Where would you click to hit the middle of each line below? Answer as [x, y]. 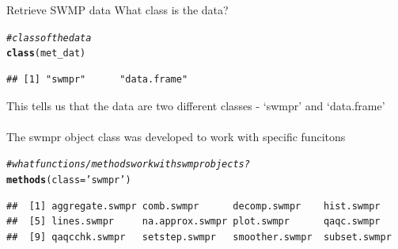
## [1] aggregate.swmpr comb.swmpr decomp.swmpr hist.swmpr [193, 206]
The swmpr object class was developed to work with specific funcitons [176, 136]
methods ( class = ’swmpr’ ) [69, 180]
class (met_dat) [46, 54]
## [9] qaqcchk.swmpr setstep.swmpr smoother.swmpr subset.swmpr [199, 237]
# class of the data [49, 38]
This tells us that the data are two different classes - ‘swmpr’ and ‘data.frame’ [196, 105]
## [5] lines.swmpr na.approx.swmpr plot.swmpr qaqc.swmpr [193, 222]
